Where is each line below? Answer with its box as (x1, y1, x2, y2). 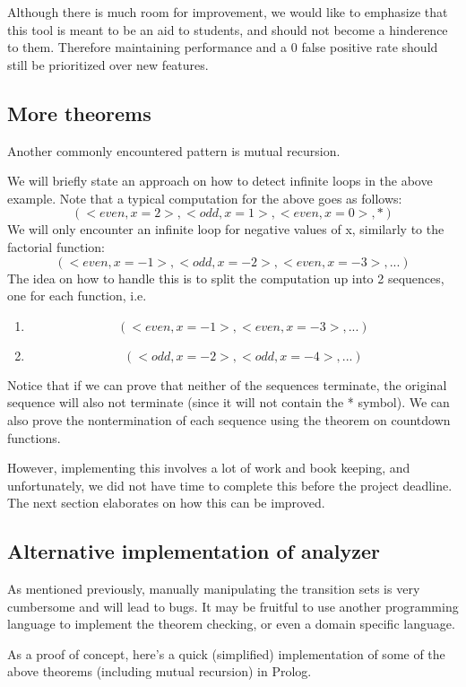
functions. (7, 428, 61, 447)
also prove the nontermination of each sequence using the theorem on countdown (7, 410, 451, 429)
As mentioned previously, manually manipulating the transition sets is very (7, 579, 420, 598)
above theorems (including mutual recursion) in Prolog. (7, 662, 312, 681)
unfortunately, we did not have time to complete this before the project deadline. (7, 475, 453, 494)
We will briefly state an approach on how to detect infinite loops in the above (7, 171, 433, 190)
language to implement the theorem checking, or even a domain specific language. (7, 614, 455, 633)
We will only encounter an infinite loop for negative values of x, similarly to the (7, 220, 444, 239)
